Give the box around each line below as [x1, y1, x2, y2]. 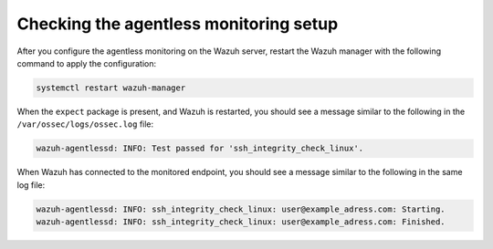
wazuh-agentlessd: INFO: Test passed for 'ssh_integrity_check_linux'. [36, 143, 364, 154]
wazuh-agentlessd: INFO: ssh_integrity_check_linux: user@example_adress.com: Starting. [36, 203, 446, 214]
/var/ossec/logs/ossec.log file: [16, 119, 154, 130]
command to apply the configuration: [16, 57, 157, 68]
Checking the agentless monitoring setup [16, 14, 339, 34]
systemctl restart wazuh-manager [36, 82, 186, 93]
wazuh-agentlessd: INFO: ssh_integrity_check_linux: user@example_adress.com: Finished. [36, 217, 446, 227]
